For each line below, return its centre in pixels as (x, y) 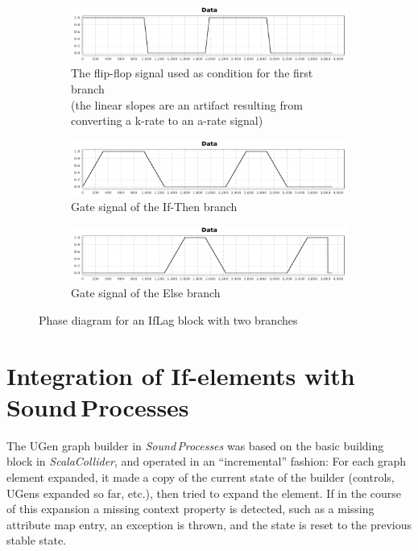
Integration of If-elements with (181, 375)
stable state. (37, 540)
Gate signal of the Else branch (146, 293)
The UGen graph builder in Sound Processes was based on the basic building (195, 445)
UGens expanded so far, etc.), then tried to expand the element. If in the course (204, 493)
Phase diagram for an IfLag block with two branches (168, 319)
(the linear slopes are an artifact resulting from (187, 104)
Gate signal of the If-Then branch (154, 207)
